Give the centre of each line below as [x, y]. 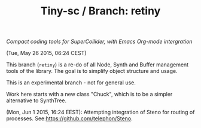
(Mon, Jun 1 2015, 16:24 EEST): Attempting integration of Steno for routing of [100, 112]
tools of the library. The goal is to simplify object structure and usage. [92, 71]
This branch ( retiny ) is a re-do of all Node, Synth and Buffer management [98, 65]
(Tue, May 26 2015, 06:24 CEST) [46, 53]
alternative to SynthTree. [36, 100]
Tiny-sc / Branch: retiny [100, 11]
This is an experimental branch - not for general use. [71, 83]
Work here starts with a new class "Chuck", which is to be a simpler [89, 95]
